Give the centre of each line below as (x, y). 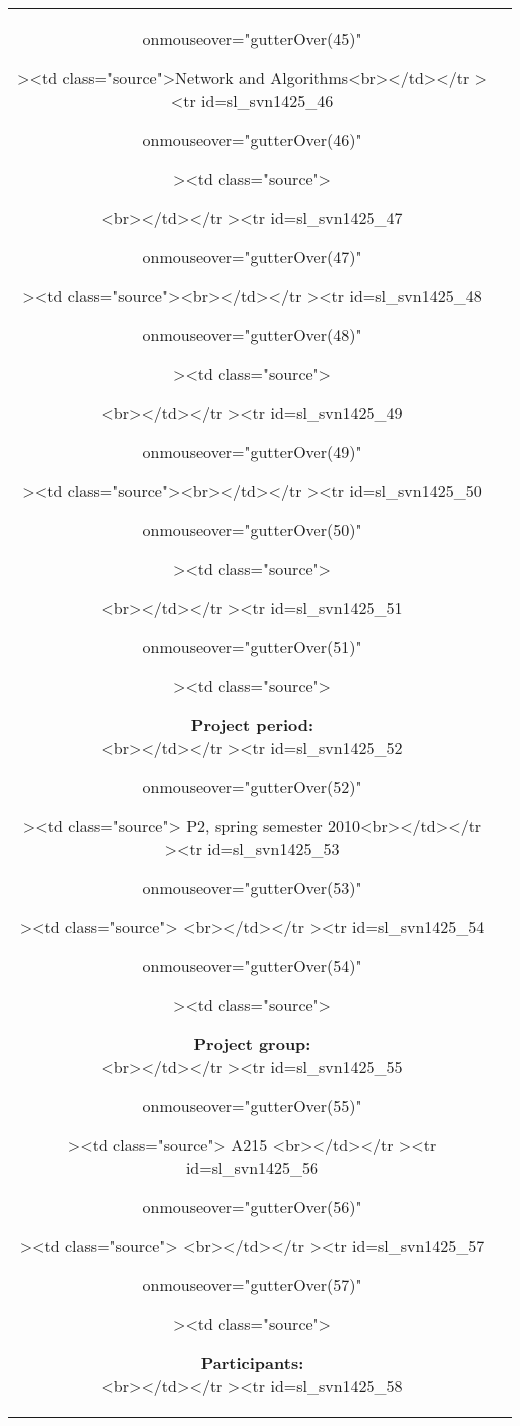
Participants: (252, 1362)
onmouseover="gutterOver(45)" (252, 38)
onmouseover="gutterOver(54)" (252, 965)
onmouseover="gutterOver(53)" (252, 887)
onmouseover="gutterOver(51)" (252, 646)
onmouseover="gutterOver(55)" (252, 1105)
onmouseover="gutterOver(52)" (252, 786)
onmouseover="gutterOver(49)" (252, 451)
